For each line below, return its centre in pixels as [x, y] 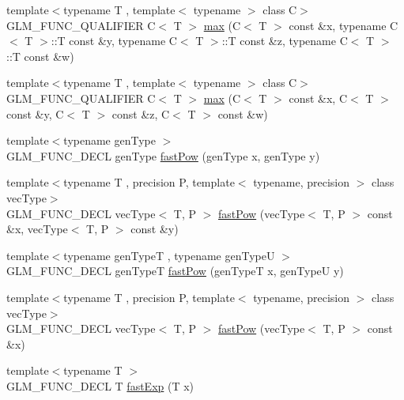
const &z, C [141, 113]
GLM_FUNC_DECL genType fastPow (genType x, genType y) [163, 155]
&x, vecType [37, 229]
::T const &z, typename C [285, 41]
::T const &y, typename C [114, 41]
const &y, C [35, 113]
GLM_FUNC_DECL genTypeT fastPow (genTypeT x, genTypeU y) [175, 271]
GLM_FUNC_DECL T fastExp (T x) [100, 385]
